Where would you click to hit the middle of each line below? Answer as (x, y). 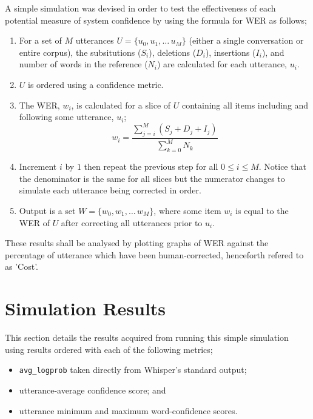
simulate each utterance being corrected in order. (110, 190)
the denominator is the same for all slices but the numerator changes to (152, 178)
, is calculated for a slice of (121, 105)
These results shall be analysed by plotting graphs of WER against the (137, 243)
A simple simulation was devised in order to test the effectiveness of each (140, 8)
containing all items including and (245, 105)
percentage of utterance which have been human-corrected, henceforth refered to (154, 254)
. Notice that (282, 166)
